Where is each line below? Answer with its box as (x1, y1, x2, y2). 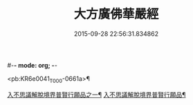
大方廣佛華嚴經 (73, 6, 159, 22)
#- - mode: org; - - (7, 61, 57, 69)
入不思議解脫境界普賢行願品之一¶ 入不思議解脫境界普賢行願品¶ (7, 90, 186, 99)
